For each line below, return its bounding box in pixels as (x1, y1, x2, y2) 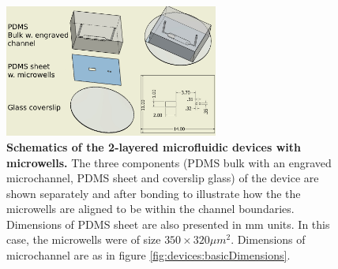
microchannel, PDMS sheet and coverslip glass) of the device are (6, 170, 319, 186)
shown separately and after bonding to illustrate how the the (6, 185, 301, 201)
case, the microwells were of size (6, 231, 161, 248)
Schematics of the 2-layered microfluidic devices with (6, 138, 301, 155)
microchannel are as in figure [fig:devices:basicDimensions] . (6, 247, 291, 263)
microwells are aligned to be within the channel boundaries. (6, 200, 295, 217)
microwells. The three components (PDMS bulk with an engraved (6, 154, 332, 170)
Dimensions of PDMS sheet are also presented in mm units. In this (6, 215, 330, 232)
